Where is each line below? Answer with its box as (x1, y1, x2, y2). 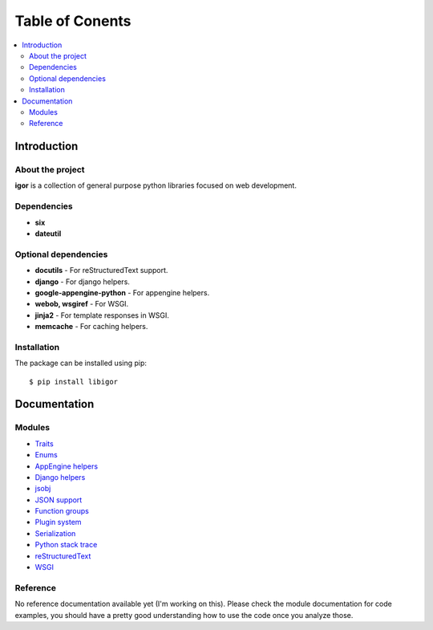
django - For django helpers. (34, 277, 130, 287)
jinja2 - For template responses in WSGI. (34, 310, 170, 320)
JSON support (34, 494, 83, 505)
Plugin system (34, 518, 82, 527)
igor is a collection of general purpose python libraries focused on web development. (14, 181, 297, 190)
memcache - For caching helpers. (34, 322, 148, 331)
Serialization (34, 528, 76, 538)
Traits (34, 438, 54, 449)
